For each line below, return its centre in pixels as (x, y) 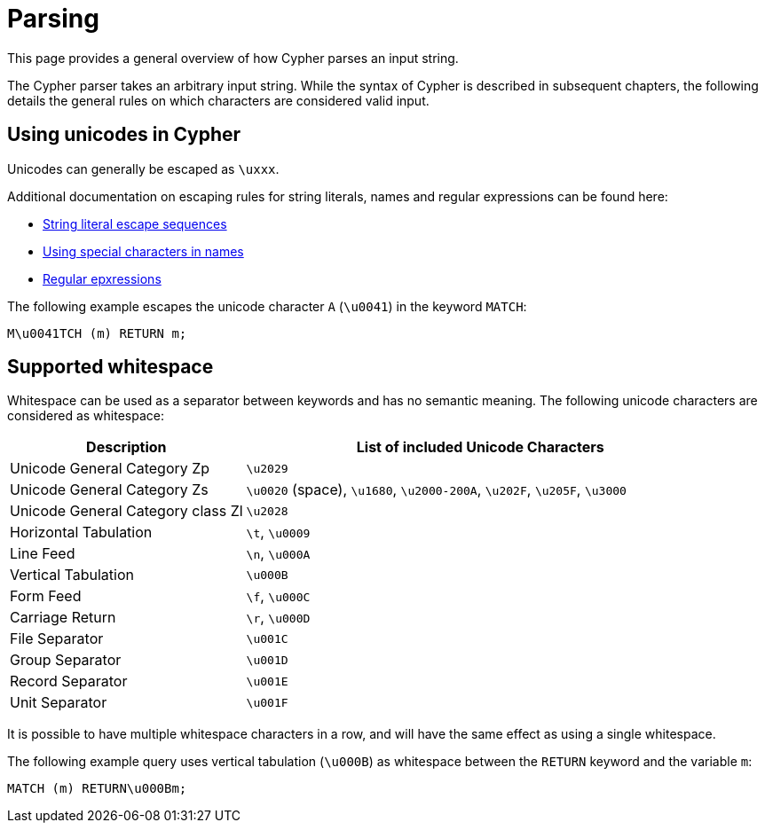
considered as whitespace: (86, 416)
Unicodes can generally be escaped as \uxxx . (143, 168)
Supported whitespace (110, 367)
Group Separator (66, 660)
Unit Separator (59, 703)
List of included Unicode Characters (480, 447)
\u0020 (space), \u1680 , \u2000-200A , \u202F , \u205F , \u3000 (436, 490)
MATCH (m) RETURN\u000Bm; (97, 789)
